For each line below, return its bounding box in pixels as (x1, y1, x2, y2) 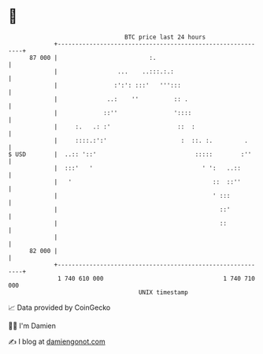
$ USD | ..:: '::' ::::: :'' (8, 150, 252, 158)
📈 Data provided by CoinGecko (8, 303, 111, 312)
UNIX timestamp (138, 288, 189, 296)
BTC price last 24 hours (124, 33, 206, 41)
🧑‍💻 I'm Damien (8, 321, 57, 330)
